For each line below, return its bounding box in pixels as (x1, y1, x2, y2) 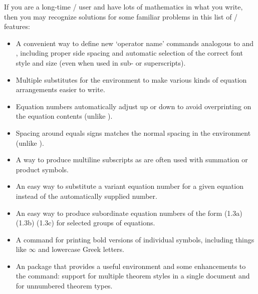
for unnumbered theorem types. (16, 280, 113, 291)
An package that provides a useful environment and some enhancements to (16, 260, 246, 271)
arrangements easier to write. (16, 84, 105, 95)
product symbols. (16, 164, 69, 174)
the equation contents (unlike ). (16, 111, 113, 121)
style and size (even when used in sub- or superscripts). (16, 57, 186, 68)
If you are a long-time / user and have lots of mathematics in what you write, (4, 2, 243, 12)
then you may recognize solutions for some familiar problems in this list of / (4, 11, 238, 22)
